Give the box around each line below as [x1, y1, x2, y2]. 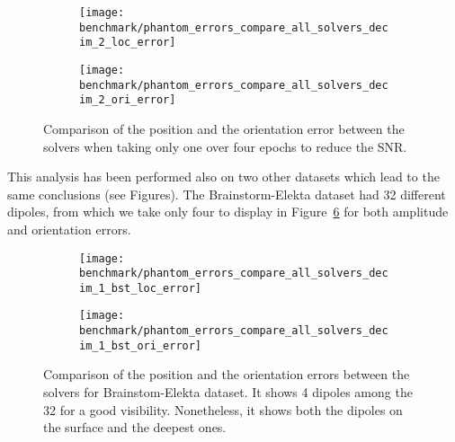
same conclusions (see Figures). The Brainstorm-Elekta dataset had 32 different [7, 184, 446, 203]
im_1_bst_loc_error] [79, 281, 202, 295]
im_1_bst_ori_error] [79, 339, 202, 352]
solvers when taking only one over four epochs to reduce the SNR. [43, 137, 407, 155]
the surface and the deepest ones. [43, 418, 227, 437]
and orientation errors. [7, 219, 131, 238]
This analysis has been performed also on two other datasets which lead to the [7, 167, 440, 186]
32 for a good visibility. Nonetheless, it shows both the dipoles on [43, 400, 403, 419]
